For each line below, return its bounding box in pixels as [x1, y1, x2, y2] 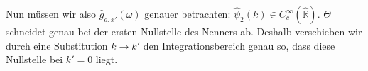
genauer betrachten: [144, 6, 231, 21]
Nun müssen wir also [6, 6, 97, 21]
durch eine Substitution [6, 38, 108, 53]
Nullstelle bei [6, 52, 63, 67]
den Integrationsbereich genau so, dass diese [143, 38, 335, 53]
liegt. [95, 52, 118, 67]
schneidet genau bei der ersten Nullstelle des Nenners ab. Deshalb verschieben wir [6, 24, 362, 38]
